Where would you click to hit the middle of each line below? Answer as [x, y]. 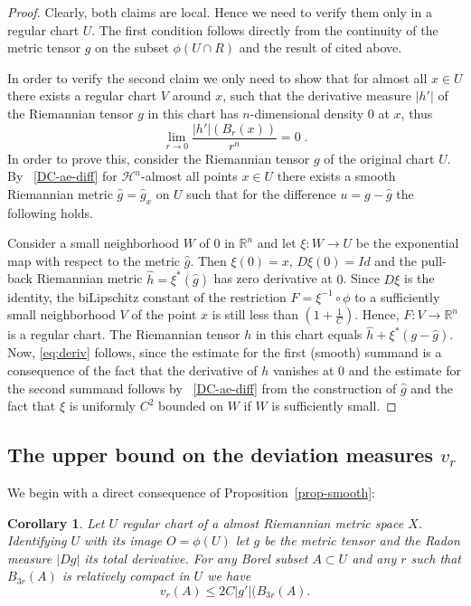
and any [374, 558]
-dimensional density [307, 113]
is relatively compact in [126, 576]
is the [419, 278]
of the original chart [379, 158]
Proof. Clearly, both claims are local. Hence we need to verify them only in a [220, 12]
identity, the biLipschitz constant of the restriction [147, 296]
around [192, 95]
